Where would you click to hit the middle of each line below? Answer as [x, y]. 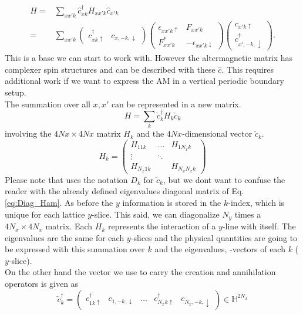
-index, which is [256, 202]
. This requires [248, 69]
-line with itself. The [259, 226]
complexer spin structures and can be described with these [110, 69]
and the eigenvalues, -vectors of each [220, 249]
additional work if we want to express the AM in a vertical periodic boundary [144, 81]
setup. [16, 92]
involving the [28, 133]
